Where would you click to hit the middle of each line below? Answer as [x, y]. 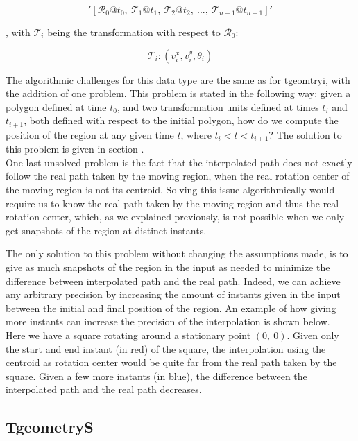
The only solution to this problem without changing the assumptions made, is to [177, 253]
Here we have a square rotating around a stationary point [128, 335]
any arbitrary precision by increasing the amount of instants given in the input [173, 294]
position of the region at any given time [90, 134]
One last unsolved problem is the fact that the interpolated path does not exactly [179, 162]
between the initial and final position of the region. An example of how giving [171, 308]
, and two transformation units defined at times [218, 106]
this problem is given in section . [75, 149]
